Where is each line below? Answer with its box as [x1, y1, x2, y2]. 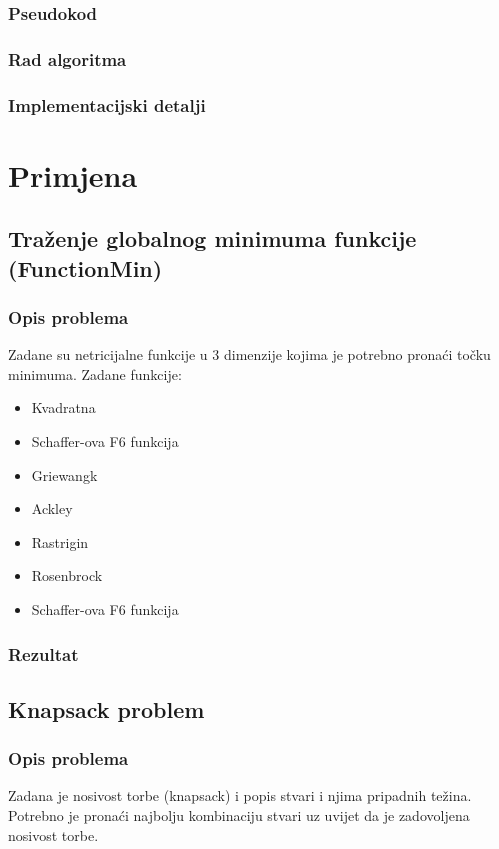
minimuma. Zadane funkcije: [8, 363, 182, 384]
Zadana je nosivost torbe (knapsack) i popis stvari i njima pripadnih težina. [8, 785, 472, 806]
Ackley [31, 498, 73, 519]
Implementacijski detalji [8, 92, 206, 117]
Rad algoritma [8, 46, 127, 71]
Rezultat [8, 641, 79, 666]
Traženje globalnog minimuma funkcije [8, 223, 417, 254]
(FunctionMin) [8, 252, 163, 283]
